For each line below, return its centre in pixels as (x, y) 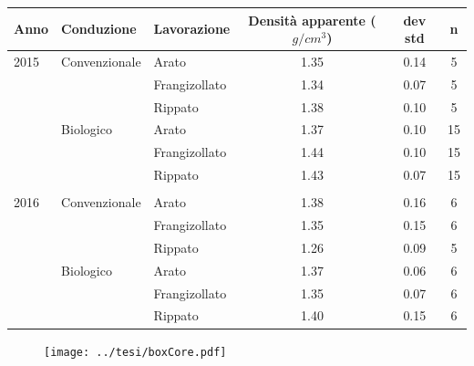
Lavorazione (192, 29)
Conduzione (99, 29)
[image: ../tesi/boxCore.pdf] (135, 352)
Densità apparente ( (312, 20)
